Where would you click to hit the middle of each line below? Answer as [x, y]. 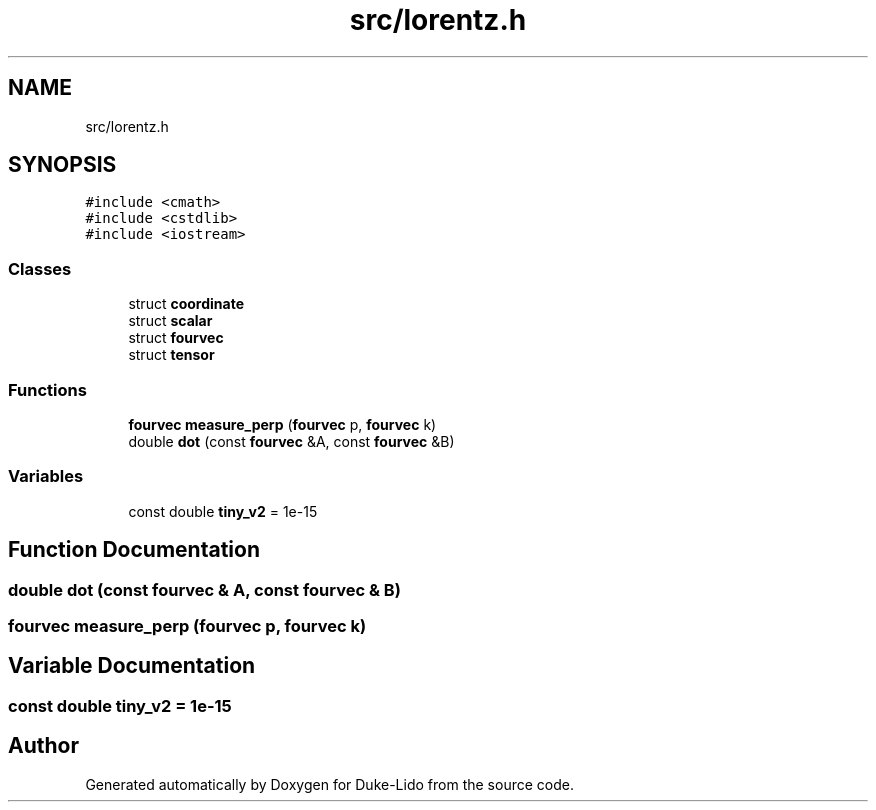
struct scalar [170, 321]
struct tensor [171, 355]
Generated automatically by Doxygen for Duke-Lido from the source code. [329, 784]
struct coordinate [186, 304]
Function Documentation [134, 550]
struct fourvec [176, 338]
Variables [46, 476]
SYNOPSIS [62, 165]
